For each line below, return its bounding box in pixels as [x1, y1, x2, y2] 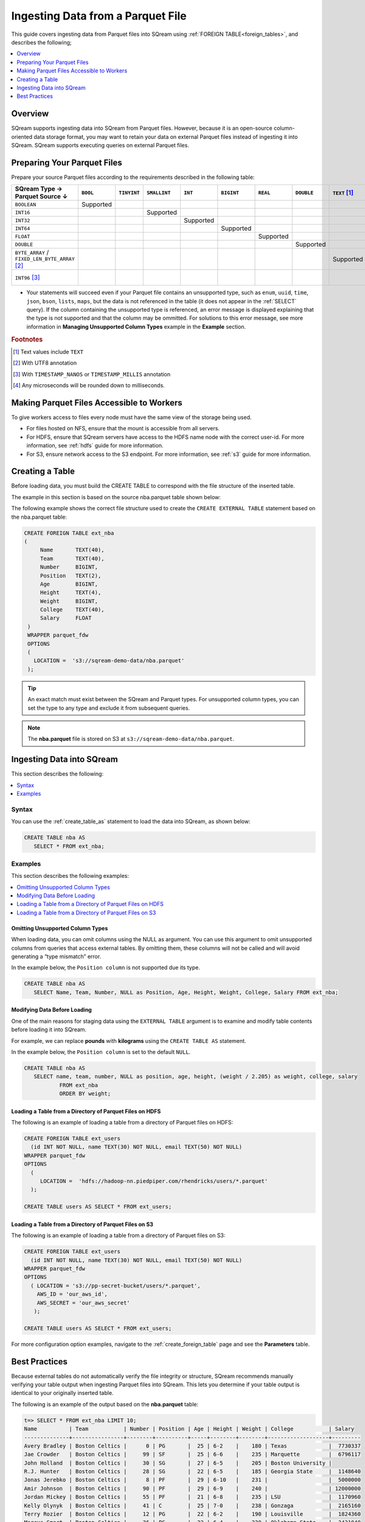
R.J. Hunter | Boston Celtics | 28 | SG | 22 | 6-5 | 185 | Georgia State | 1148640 [24, 1468, 361, 1475]
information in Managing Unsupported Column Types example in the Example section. [26, 323, 246, 330]
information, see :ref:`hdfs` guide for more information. [26, 442, 164, 449]
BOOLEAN [15, 201, 36, 208]
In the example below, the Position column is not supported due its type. [11, 964, 200, 971]
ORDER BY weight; [59, 1090, 111, 1097]
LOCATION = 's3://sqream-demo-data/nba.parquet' [33, 658, 185, 664]
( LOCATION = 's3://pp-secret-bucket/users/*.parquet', [30, 1282, 201, 1289]
